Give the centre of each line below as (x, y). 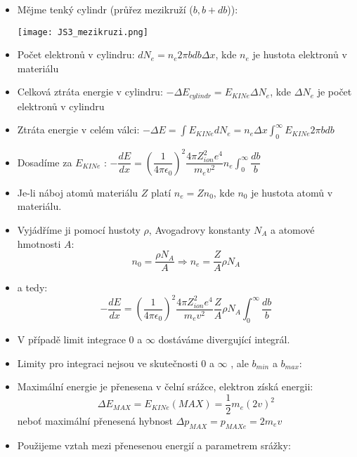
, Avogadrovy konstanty (200, 229)
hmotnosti (39, 243)
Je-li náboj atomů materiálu (78, 192)
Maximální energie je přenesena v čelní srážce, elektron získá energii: (165, 386)
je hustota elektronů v (300, 54)
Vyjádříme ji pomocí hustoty (79, 229)
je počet (335, 92)
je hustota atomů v (292, 192)
